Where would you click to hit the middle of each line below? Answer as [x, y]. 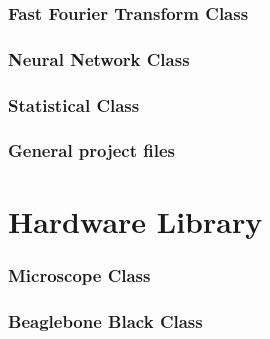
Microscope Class [79, 274]
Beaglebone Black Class [105, 320]
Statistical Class [74, 104]
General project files [92, 150]
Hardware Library [135, 220]
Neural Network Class [99, 58]
